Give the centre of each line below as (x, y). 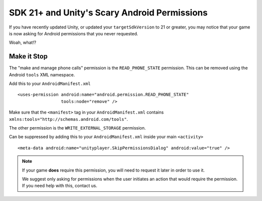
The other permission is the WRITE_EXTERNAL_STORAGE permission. (77, 128)
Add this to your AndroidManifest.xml (50, 84)
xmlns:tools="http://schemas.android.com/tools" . (68, 119)
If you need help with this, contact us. (60, 186)
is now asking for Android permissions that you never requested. (74, 33)
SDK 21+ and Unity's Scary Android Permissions (108, 13)
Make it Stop (28, 56)
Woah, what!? (23, 43)
